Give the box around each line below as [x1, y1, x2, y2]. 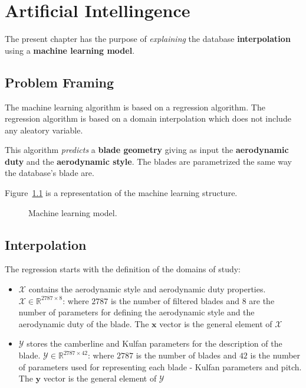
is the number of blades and [136, 349, 237, 361]
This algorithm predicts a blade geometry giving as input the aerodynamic [5, 144, 289, 156]
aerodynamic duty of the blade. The [18, 317, 149, 330]
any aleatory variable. [5, 123, 83, 136]
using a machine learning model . [5, 44, 135, 56]
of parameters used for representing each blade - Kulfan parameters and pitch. [18, 360, 302, 373]
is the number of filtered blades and [110, 294, 239, 307]
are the [249, 294, 275, 307]
